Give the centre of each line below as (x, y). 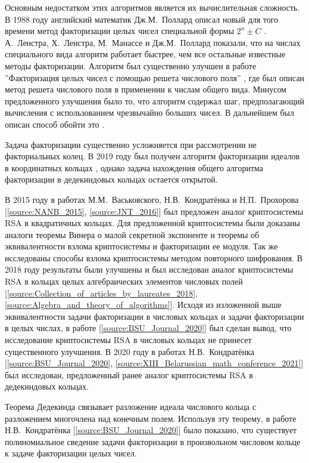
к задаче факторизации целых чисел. (71, 453)
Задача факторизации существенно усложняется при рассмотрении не (131, 144)
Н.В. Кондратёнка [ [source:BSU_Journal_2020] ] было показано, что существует (151, 430)
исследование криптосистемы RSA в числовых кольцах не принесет (128, 340)
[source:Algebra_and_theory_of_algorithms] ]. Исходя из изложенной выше (143, 305)
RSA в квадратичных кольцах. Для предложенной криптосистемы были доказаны (152, 223)
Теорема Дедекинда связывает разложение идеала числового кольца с (130, 406)
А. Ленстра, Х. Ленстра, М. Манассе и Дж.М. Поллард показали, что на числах (153, 42)
